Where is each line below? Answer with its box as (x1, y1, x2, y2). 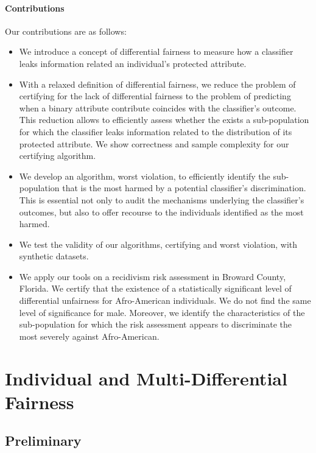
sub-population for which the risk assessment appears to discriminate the (19, 318, 292, 331)
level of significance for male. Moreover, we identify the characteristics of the (19, 306, 305, 318)
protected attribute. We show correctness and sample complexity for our (19, 137, 289, 150)
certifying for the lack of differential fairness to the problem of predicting (19, 90, 291, 102)
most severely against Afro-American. (19, 329, 160, 342)
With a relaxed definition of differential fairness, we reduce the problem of (19, 77, 296, 90)
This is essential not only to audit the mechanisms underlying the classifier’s (19, 193, 304, 206)
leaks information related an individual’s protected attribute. (19, 57, 247, 69)
